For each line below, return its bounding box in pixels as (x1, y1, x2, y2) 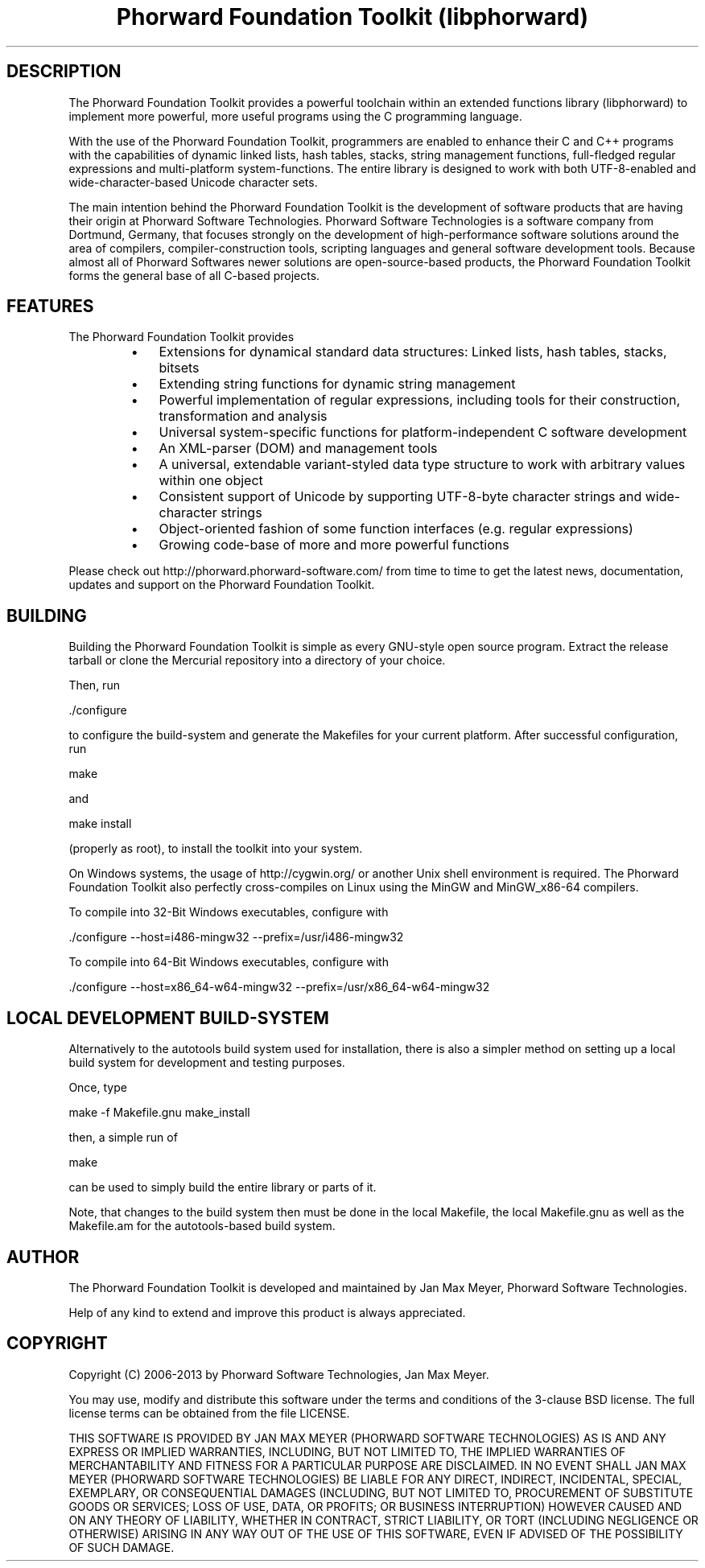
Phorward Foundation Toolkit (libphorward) (116, 3, 589, 31)
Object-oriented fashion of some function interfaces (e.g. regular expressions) (159, 521, 633, 537)
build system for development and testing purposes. (68, 1056, 345, 1070)
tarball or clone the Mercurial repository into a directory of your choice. (68, 653, 446, 668)
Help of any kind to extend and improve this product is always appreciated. (68, 1305, 466, 1319)
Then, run (68, 678, 120, 693)
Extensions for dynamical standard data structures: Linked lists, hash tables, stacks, (159, 344, 667, 360)
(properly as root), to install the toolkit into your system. (68, 842, 363, 856)
